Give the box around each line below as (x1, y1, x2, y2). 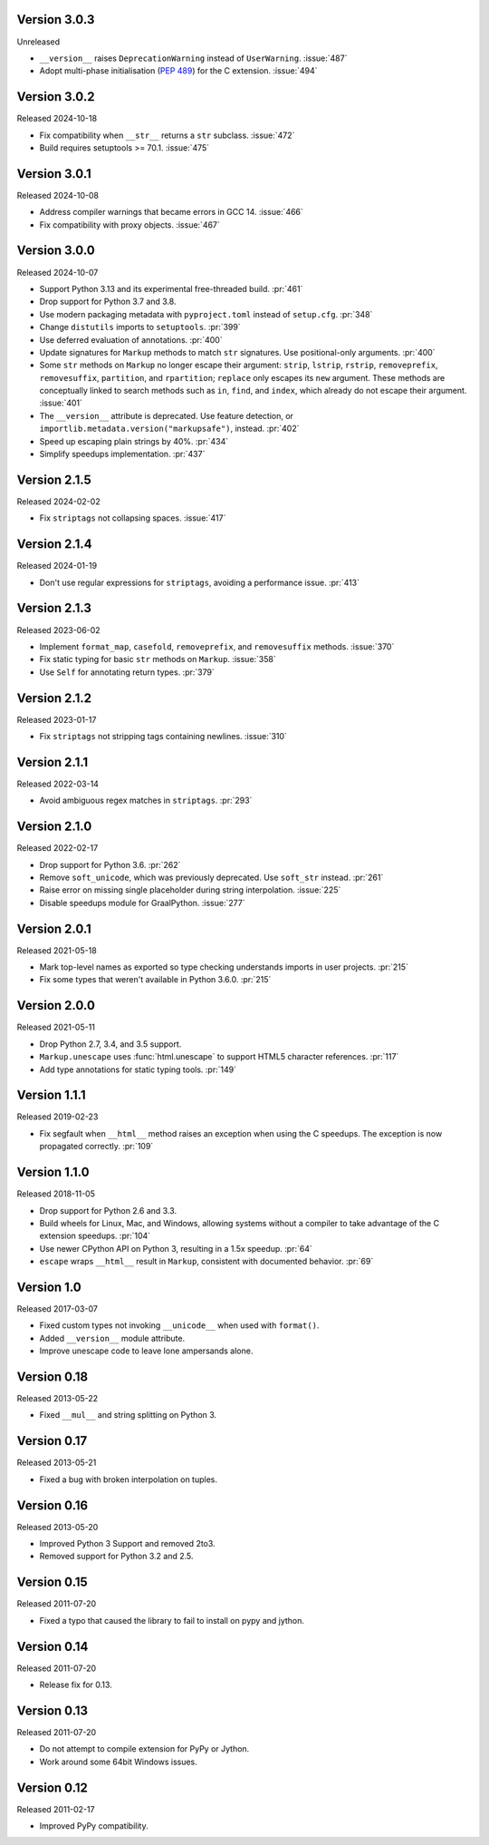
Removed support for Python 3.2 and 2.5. (39, 1551, 194, 1562)
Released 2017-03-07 (16, 1303, 99, 1314)
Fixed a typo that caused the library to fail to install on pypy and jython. (39, 1615, 305, 1625)
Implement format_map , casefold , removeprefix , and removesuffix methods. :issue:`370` (39, 640, 395, 652)
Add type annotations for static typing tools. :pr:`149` (39, 1064, 237, 1075)
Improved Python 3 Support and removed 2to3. (39, 1538, 216, 1549)
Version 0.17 (16, 1433, 88, 1449)
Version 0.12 (16, 1780, 88, 1795)
